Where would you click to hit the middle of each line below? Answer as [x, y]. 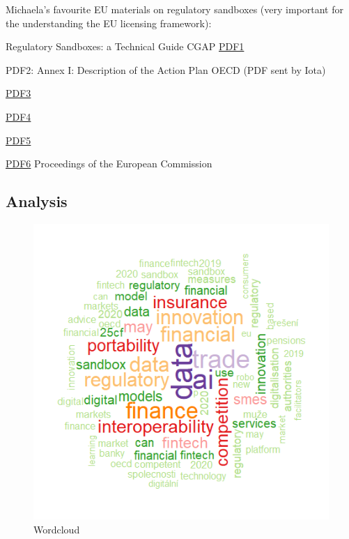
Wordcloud [57, 529]
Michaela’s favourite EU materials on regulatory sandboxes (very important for [174, 9]
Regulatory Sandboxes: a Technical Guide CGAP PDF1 [125, 46]
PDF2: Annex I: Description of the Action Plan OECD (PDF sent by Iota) [166, 69]
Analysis [37, 201]
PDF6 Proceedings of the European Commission [109, 164]
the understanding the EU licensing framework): [109, 23]
